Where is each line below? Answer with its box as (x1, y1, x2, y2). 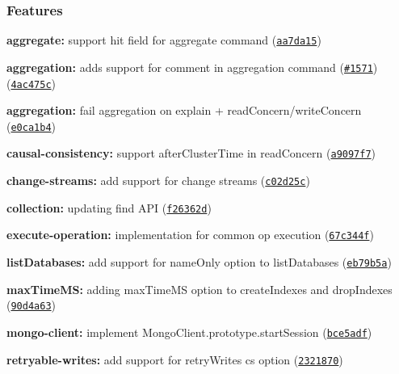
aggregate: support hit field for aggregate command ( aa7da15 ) (6, 32, 321, 48)
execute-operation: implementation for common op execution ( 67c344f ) (6, 226, 374, 243)
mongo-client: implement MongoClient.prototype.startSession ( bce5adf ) (6, 323, 372, 340)
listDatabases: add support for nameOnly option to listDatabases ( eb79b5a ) (6, 254, 392, 271)
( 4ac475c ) (6, 74, 57, 91)
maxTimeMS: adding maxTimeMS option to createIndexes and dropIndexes (6, 280, 393, 297)
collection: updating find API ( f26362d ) (6, 199, 212, 216)
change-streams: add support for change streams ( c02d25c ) (6, 172, 310, 189)
